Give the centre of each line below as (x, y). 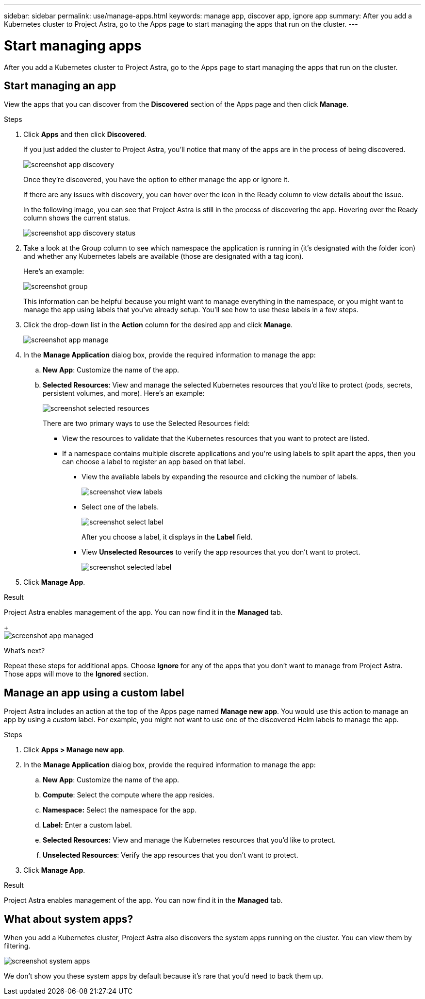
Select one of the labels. (120, 507)
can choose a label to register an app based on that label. (154, 462)
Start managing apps (73, 45)
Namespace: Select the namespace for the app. (120, 810)
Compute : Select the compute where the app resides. (129, 795)
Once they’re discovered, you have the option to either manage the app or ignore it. (156, 180)
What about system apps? (69, 919)
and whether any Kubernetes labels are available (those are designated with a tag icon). (163, 256)
